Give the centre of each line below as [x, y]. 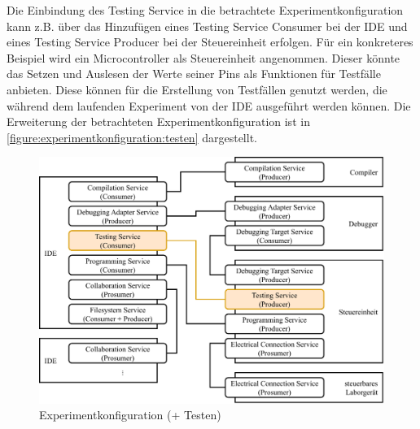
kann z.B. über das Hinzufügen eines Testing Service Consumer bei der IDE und [207, 26]
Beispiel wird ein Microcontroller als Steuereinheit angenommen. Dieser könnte [203, 57]
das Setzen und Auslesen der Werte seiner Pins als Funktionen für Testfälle [194, 74]
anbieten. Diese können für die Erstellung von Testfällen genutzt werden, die [197, 89]
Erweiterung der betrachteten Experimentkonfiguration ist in [158, 121]
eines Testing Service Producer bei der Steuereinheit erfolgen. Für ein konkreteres [210, 42]
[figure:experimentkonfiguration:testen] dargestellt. [132, 137]
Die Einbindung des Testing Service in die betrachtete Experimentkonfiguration [205, 10]
